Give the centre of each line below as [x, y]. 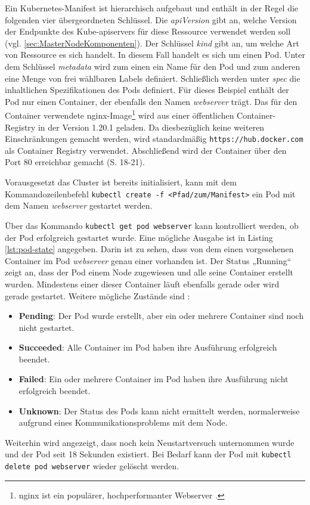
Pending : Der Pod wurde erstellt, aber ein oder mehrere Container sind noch [161, 316]
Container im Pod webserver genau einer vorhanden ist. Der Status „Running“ [148, 260]
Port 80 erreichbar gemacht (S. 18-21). [75, 162]
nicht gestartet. [46, 327]
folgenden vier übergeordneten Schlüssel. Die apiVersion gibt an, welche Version [151, 19]
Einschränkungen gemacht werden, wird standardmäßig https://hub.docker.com [154, 139]
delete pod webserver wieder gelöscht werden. [92, 466]
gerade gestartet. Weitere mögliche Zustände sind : [97, 295]
